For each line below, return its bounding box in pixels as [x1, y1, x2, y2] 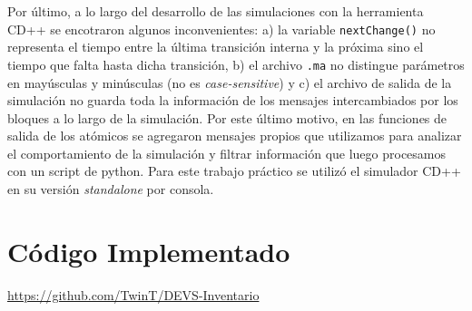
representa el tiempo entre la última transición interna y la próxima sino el [7, 37, 424, 56]
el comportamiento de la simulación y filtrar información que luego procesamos [7, 143, 447, 162]
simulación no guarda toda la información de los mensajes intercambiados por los [7, 91, 458, 110]
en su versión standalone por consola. [7, 180, 214, 199]
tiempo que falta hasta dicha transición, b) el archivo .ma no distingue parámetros [7, 54, 465, 73]
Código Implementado [7, 232, 290, 269]
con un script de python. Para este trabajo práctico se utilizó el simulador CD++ [7, 161, 461, 180]
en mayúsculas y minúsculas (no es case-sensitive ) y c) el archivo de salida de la [7, 73, 452, 92]
